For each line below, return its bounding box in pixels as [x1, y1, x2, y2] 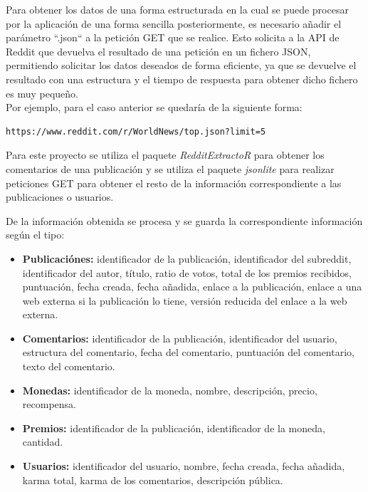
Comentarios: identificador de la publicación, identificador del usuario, [22, 330, 337, 345]
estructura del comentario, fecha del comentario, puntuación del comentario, [22, 345, 354, 360]
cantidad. [22, 434, 63, 449]
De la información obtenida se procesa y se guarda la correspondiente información [6, 213, 363, 228]
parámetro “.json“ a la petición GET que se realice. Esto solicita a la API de [6, 30, 340, 45]
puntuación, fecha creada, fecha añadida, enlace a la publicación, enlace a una [22, 279, 362, 294]
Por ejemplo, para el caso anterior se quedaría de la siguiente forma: [6, 100, 303, 115]
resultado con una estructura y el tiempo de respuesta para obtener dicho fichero [6, 71, 358, 86]
